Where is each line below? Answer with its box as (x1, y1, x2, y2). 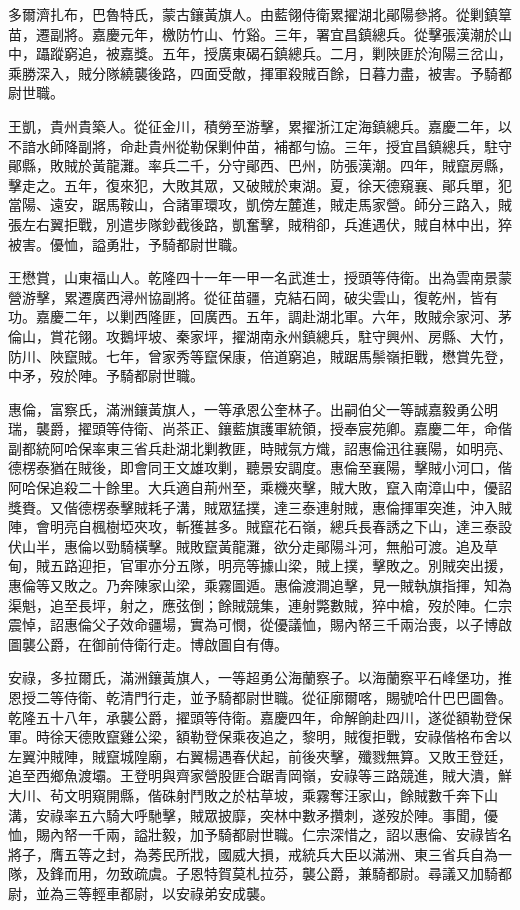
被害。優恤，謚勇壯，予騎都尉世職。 (8, 233, 246, 254)
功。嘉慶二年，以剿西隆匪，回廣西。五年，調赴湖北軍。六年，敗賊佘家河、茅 (8, 306, 512, 327)
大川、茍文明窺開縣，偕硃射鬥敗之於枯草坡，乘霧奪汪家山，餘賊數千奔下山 (8, 784, 498, 805)
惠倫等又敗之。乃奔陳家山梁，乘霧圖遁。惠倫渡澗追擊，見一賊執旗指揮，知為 (8, 575, 512, 596)
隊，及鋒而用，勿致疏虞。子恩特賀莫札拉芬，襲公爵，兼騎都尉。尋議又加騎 (8, 863, 498, 884)
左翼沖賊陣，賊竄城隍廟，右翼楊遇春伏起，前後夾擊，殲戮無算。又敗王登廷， (8, 745, 512, 766)
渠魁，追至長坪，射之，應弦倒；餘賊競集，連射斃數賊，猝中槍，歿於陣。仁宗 (8, 594, 512, 615)
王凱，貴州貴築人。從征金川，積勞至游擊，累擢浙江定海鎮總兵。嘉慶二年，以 (8, 115, 512, 136)
